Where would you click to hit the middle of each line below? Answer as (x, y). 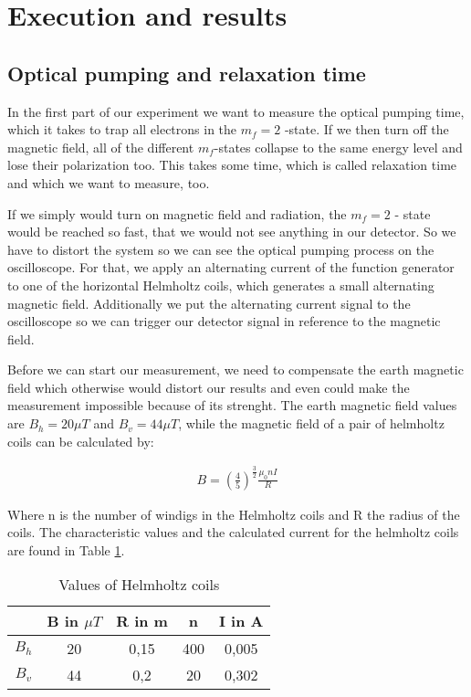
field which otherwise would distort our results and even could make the (209, 387)
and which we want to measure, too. (109, 182)
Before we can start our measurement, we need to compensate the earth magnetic (235, 370)
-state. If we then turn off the (366, 129)
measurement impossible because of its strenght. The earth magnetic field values (232, 405)
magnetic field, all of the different (101, 147)
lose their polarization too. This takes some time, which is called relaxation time (232, 165)
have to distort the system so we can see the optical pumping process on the (221, 249)
